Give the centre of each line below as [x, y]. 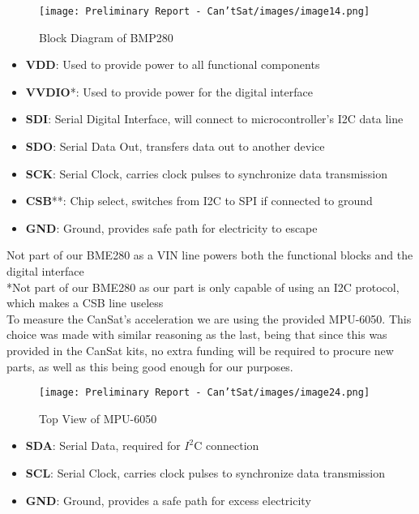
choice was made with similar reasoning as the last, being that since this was [197, 334]
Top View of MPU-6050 [98, 418]
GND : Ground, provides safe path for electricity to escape [171, 227]
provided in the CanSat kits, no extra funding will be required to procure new [200, 350]
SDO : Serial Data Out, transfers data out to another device [175, 146]
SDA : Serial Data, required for [103, 445]
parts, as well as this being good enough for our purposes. [150, 366]
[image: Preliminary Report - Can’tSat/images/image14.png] [205, 11]
